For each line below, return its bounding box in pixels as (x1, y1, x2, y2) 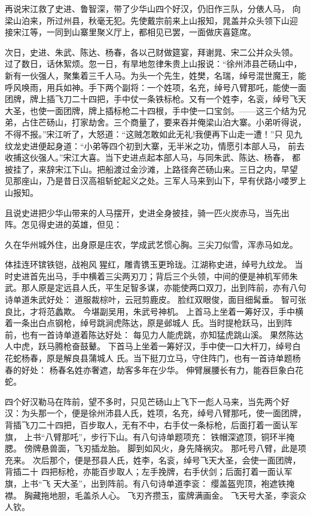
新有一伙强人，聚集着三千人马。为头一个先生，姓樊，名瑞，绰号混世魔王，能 (5, 69, 306, 81)
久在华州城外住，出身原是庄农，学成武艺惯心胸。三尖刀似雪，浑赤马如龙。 (5, 238, 298, 250)
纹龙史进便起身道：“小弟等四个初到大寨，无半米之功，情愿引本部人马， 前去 (5, 139, 305, 152)
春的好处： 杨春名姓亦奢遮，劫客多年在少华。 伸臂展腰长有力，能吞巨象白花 (5, 363, 304, 376)
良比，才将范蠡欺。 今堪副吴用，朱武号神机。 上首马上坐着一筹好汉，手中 (5, 305, 295, 317)
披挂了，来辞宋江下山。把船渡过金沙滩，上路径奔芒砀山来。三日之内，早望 (5, 162, 298, 175)
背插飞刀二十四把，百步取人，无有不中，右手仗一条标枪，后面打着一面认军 (5, 419, 298, 431)
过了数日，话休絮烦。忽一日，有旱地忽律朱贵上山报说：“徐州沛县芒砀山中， (5, 57, 302, 70)
